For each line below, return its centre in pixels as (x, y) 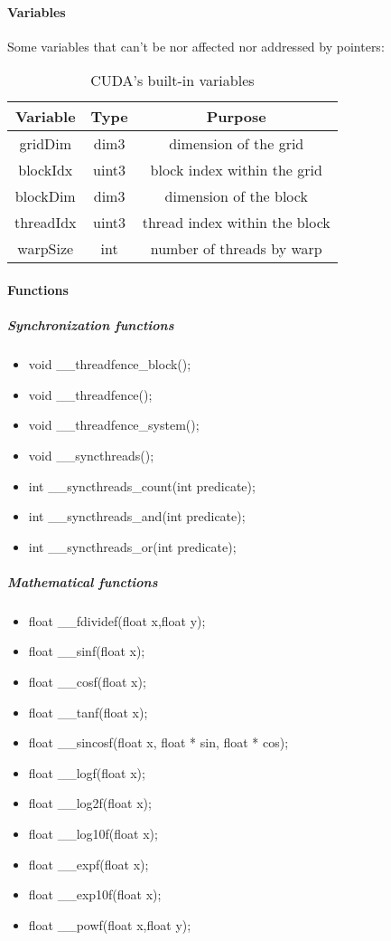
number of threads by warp (236, 249)
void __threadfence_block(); (110, 364)
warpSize (46, 249)
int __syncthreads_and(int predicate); (137, 516)
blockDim (45, 196)
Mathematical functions (83, 581)
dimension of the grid (237, 144)
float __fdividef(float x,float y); (117, 620)
